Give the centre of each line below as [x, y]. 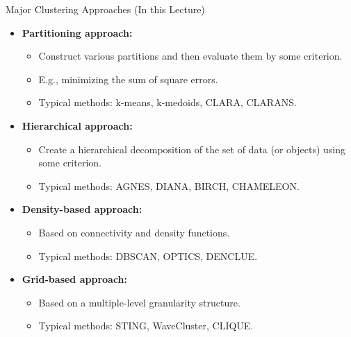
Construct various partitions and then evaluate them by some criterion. [190, 56]
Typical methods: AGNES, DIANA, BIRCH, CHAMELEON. [169, 185]
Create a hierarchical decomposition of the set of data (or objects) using [192, 149]
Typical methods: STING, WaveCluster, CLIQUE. [146, 326]
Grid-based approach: [75, 279]
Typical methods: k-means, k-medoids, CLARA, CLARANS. [168, 102]
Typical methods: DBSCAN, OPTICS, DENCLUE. [148, 256]
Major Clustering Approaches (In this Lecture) [105, 9]
